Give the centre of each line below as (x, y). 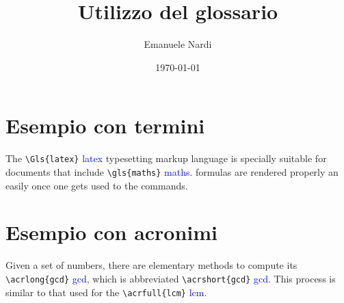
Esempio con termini (105, 126)
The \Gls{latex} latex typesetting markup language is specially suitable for (166, 158)
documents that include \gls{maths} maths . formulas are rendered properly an (172, 171)
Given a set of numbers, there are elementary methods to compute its (151, 265)
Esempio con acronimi (112, 232)
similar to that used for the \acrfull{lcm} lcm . (106, 292)
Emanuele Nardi (178, 44)
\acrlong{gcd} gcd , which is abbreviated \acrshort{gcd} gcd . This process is (171, 278)
